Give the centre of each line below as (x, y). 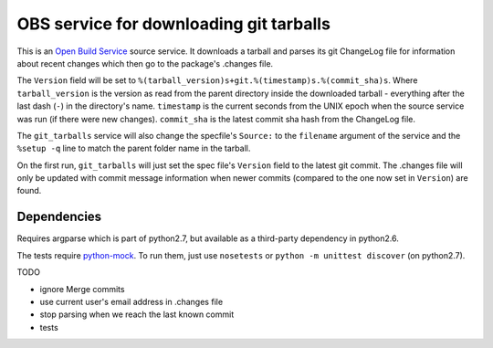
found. (29, 191)
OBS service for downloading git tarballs (173, 24)
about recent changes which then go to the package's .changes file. (145, 63)
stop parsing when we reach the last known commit (137, 314)
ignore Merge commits (82, 289)
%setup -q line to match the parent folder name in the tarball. (134, 148)
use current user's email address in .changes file (131, 301)
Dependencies (59, 217)
